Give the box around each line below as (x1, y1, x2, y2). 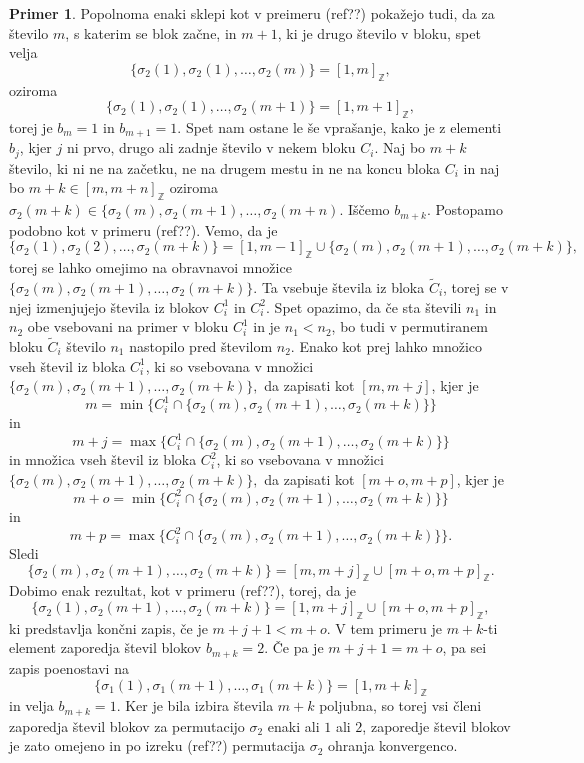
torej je (9, 116, 53, 137)
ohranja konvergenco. (328, 735, 458, 756)
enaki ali (267, 715, 320, 736)
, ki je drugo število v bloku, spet (277, 22, 481, 43)
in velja (9, 695, 54, 716)
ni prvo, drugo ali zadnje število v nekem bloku (66, 137, 356, 158)
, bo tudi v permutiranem (331, 316, 489, 337)
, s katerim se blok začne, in (65, 22, 237, 43)
